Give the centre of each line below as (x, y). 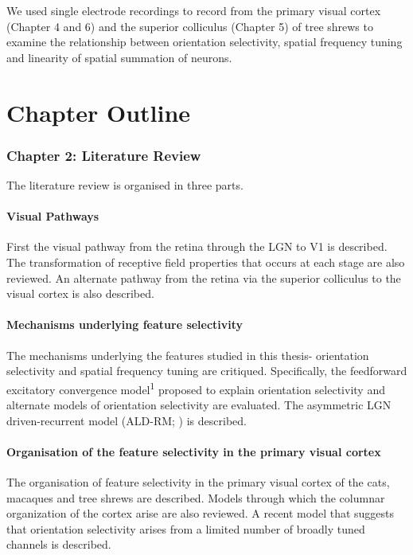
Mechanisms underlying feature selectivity (125, 324)
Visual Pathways (53, 216)
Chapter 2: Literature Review (104, 155)
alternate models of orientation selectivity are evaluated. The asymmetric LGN (199, 404)
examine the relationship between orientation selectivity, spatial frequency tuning (205, 42)
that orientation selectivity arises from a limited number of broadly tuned (186, 528)
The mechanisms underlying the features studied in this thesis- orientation (188, 355)
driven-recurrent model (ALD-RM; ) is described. (127, 420)
